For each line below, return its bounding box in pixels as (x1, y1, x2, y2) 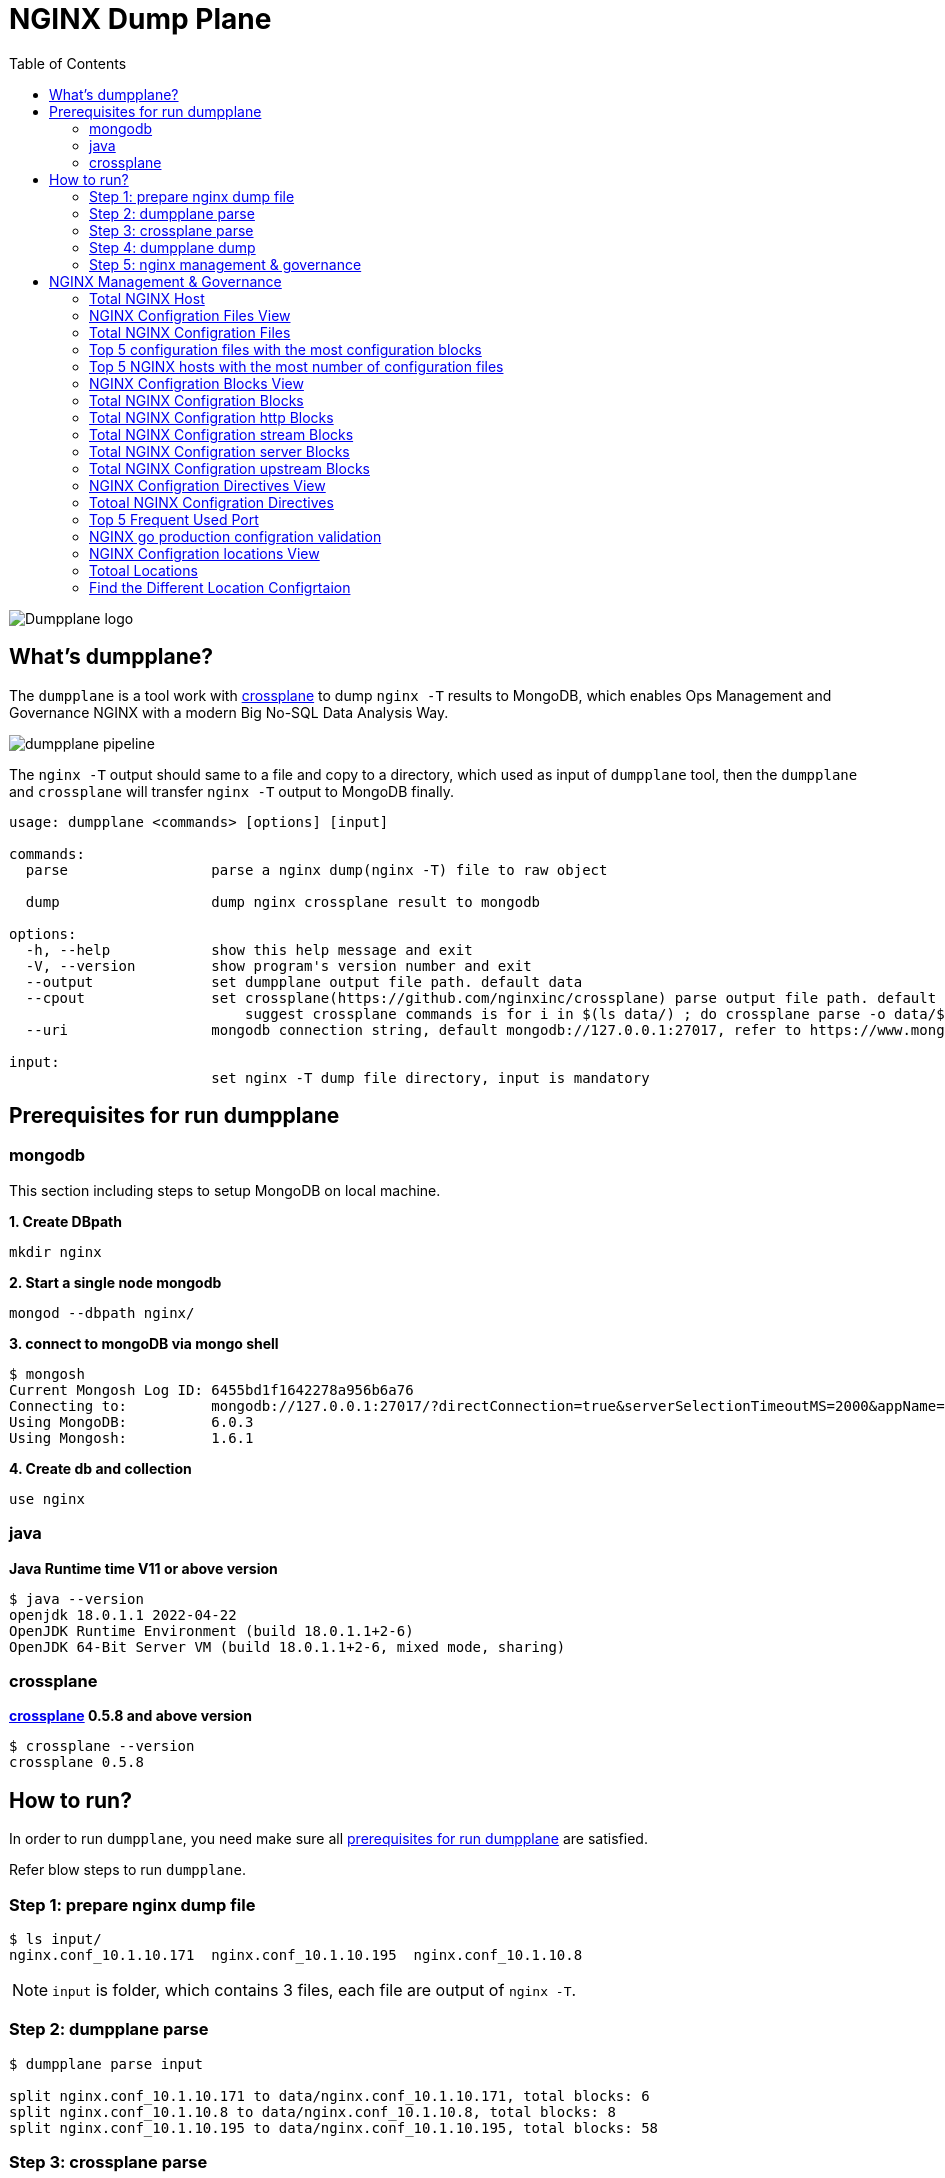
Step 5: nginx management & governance (89, 255, 362, 273)
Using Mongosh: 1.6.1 (9, 1429, 254, 1446)
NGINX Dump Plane (9, 2, 272, 36)
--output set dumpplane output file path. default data (25, 973, 583, 990)
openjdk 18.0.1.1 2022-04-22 (9, 1606, 237, 1623)
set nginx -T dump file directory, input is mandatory (211, 1069, 650, 1086)
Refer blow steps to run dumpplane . (9, 1861, 246, 1879)
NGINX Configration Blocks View (89, 374, 304, 392)
